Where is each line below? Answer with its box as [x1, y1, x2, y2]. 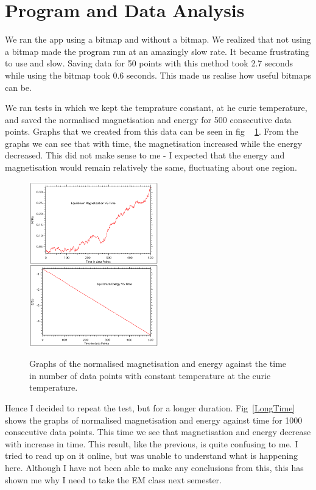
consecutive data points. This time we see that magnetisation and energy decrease [5, 425, 311, 438]
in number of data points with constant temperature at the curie [29, 369, 271, 382]
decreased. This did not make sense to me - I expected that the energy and [5, 149, 285, 162]
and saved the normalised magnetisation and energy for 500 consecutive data [5, 113, 292, 126]
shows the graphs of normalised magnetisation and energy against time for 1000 [5, 413, 303, 426]
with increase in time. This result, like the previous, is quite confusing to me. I [5, 437, 298, 450]
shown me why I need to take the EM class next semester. [5, 473, 222, 486]
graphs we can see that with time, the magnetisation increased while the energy [5, 137, 303, 149]
